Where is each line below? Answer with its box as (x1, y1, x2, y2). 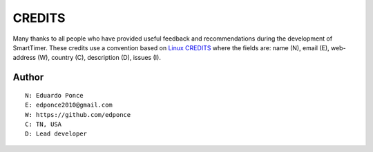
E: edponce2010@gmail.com (25, 101, 113, 109)
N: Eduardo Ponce (25, 91, 84, 99)
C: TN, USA (25, 120, 62, 128)
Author (12, 72, 44, 83)
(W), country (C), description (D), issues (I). (37, 54, 162, 62)
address (12, 54, 36, 62)
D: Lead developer (25, 130, 88, 138)
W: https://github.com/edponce (25, 111, 131, 118)
